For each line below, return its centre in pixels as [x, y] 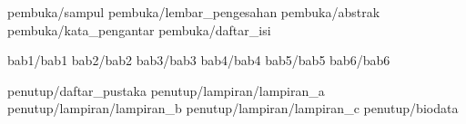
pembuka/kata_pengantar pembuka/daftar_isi [139, 29]
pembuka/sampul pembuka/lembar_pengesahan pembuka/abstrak [194, 12]
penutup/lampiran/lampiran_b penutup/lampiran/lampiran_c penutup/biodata [233, 108]
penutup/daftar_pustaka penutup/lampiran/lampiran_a [166, 90]
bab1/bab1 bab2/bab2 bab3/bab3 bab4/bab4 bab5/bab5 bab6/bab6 [199, 60]
